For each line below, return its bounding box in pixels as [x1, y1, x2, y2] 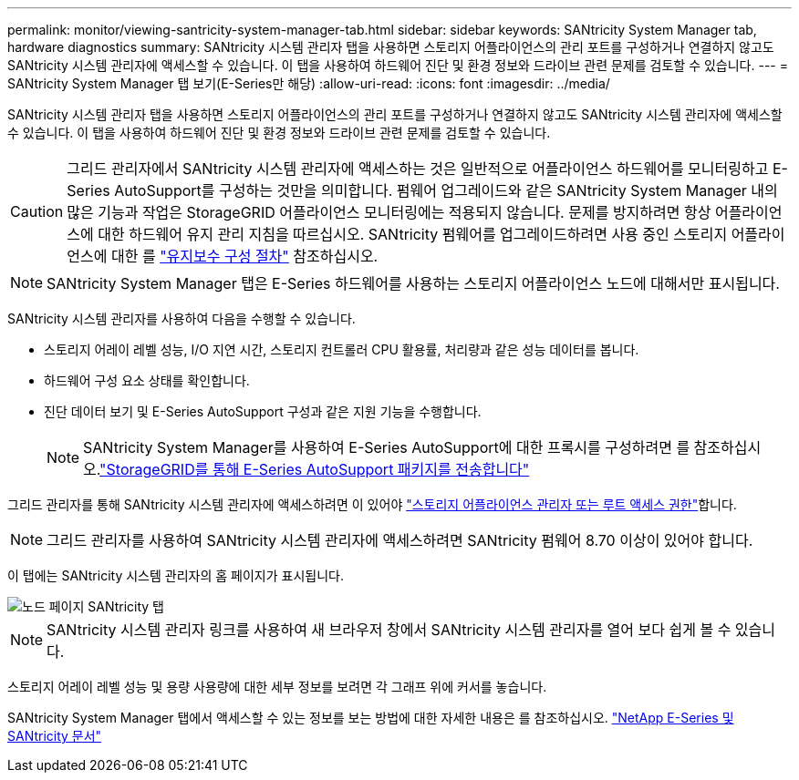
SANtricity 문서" [7, 728, 102, 744]
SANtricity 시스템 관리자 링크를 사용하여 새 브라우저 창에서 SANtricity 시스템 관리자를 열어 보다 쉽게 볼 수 [47, 621, 732, 639]
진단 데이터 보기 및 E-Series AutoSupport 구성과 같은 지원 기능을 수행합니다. [44, 404, 482, 419]
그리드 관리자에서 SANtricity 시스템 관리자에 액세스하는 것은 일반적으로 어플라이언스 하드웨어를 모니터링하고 [67, 159, 769, 178]
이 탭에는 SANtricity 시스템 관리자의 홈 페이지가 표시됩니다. [7, 568, 344, 583]
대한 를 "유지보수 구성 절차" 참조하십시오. [110, 247, 379, 265]
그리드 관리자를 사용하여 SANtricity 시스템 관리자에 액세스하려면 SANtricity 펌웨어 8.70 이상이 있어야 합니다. [47, 531, 753, 549]
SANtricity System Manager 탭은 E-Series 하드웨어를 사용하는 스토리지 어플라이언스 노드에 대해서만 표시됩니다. [47, 274, 780, 292]
